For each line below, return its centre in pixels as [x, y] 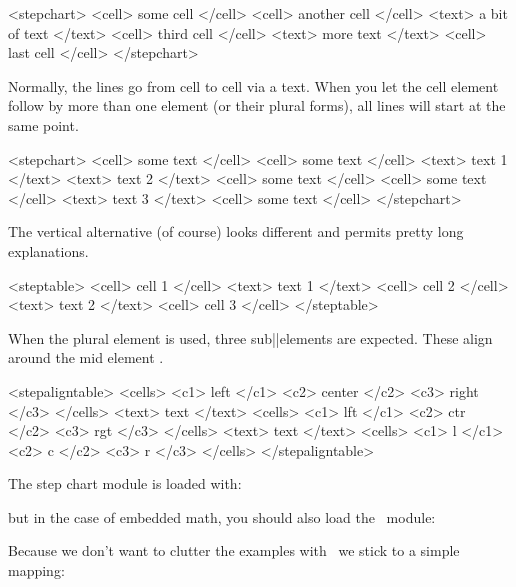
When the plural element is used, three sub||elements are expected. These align [250, 337]
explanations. [48, 250]
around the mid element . [86, 357]
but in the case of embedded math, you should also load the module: [222, 516]
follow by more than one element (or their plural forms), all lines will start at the [257, 105]
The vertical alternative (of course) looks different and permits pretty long [236, 231]
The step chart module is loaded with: [125, 483]
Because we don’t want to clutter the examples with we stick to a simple [234, 550]
